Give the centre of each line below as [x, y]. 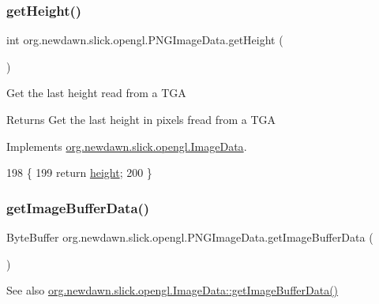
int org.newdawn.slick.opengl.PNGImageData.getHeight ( [145, 40]
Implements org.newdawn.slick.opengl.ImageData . [127, 146]
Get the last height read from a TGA [96, 93]
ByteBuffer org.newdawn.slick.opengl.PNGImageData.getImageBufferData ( [190, 237]
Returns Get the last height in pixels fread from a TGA [141, 119]
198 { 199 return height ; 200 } [79, 173]
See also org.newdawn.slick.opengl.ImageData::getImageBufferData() [173, 290]
